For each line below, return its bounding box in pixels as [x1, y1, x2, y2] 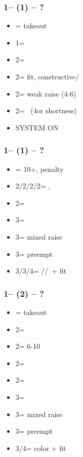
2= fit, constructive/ [15, 71, 79, 81]
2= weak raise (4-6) [15, 88, 76, 99]
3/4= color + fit [15, 442, 66, 453]
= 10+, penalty [15, 163, 64, 174]
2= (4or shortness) [15, 105, 77, 116]
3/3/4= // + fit [15, 265, 67, 276]
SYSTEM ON [15, 122, 59, 132]
